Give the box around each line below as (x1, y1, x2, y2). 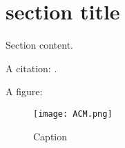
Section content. (6, 38, 73, 52)
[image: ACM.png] (33, 108, 113, 119)
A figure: (6, 84, 43, 99)
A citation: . (6, 60, 57, 75)
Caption (33, 129, 68, 143)
